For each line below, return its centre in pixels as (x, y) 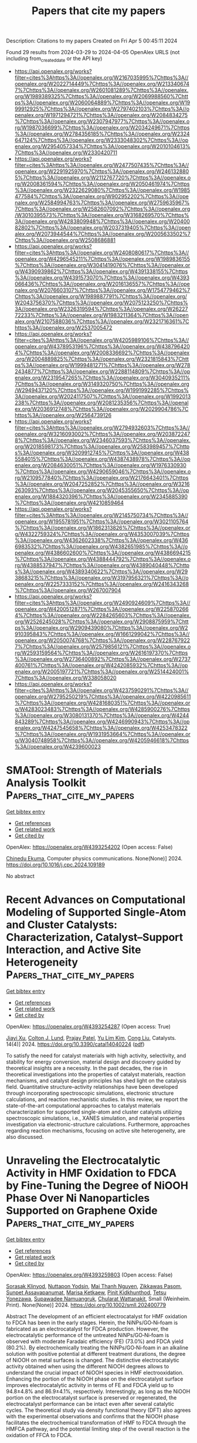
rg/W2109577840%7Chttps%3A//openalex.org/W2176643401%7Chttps (101, 477)
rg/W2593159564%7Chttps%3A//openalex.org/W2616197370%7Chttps (101, 653)
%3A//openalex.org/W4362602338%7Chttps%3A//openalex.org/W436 (101, 540)
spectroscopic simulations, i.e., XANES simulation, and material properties (96, 1118)
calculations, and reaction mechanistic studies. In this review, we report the (97, 1099)
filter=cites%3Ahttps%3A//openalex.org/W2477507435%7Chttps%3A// (102, 165)
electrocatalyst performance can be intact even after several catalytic (90, 1404)
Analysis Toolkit (46, 783)
